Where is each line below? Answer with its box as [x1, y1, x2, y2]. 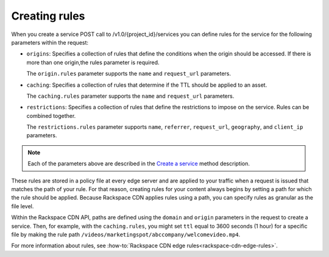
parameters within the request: [11, 38, 88, 46]
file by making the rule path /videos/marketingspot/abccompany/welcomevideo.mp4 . [11, 231, 241, 238]
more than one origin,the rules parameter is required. [26, 59, 160, 66]
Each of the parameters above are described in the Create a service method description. [27, 160, 250, 167]
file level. [11, 202, 34, 210]
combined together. [26, 112, 76, 119]
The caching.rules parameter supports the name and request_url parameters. [26, 92, 235, 100]
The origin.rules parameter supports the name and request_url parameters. [26, 70, 232, 78]
